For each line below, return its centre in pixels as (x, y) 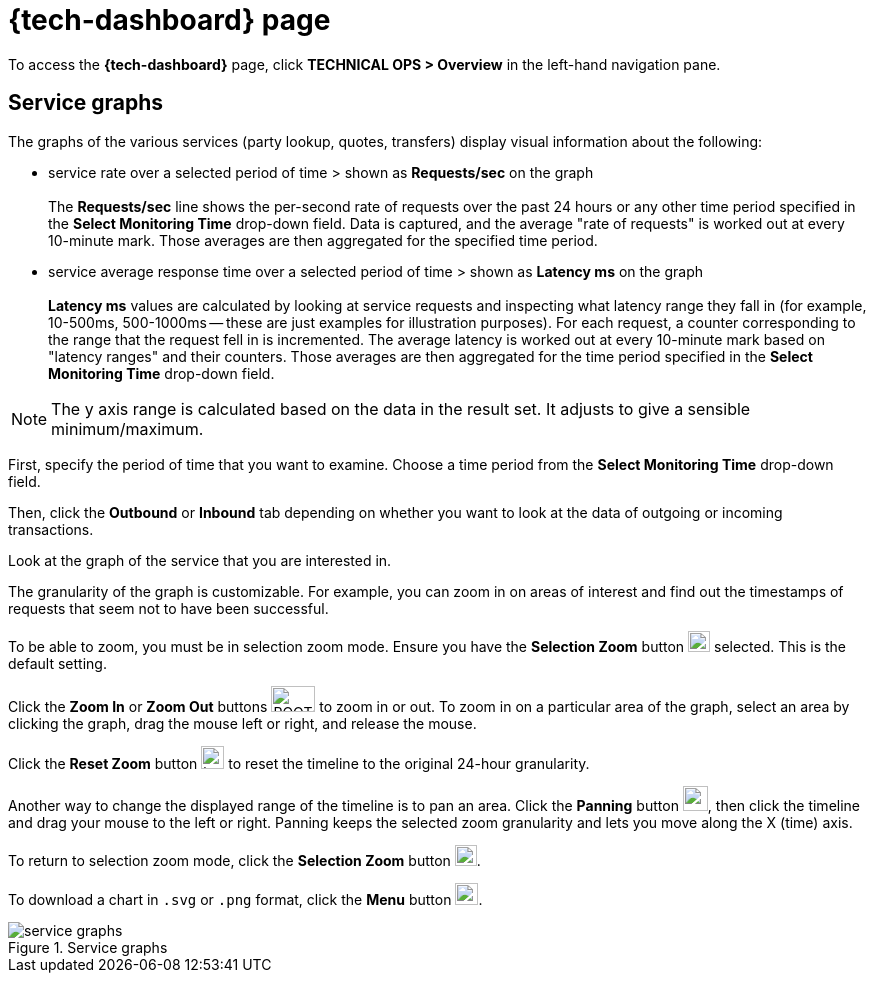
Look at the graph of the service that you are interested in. (200, 560)
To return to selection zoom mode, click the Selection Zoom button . (244, 860)
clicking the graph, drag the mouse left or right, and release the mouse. (242, 723)
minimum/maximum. (127, 428)
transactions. (51, 529)
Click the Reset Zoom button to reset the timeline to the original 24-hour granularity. (299, 763)
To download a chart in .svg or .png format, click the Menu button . (245, 899)
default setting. (57, 663)
